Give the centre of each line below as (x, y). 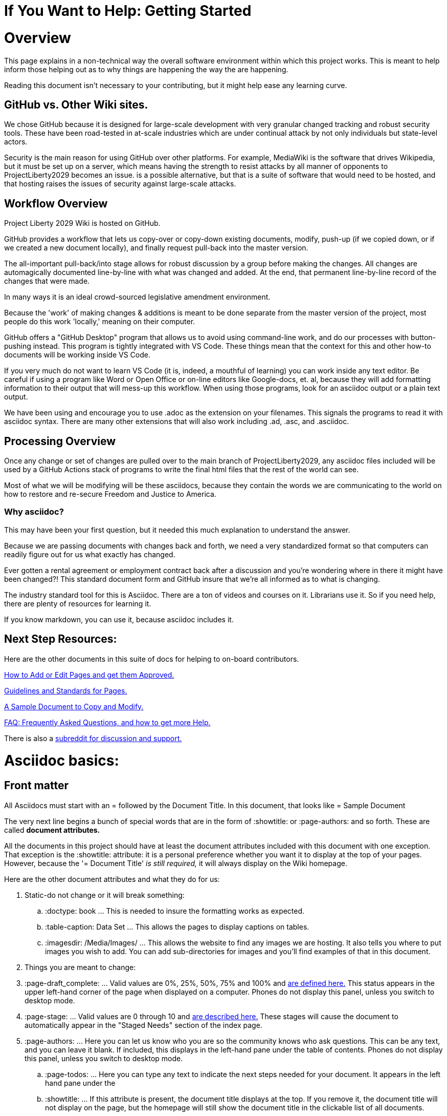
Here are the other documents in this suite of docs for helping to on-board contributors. (152, 659)
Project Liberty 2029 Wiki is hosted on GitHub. (82, 223)
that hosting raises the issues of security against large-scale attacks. (120, 184)
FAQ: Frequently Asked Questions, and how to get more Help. (107, 722)
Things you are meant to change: (80, 967)
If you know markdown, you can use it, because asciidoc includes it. (119, 619)
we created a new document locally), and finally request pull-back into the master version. (156, 248)
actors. (16, 142)
